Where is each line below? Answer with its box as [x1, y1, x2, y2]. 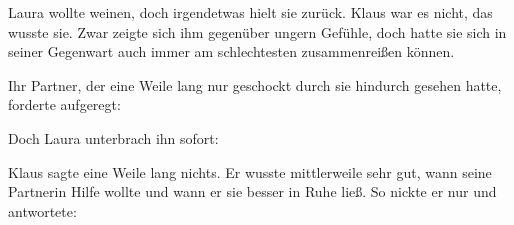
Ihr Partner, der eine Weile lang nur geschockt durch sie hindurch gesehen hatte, [8, 74, 502, 95]
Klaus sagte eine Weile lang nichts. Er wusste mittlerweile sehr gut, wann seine [8, 161, 492, 182]
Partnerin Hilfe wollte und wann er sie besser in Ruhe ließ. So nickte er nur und [8, 181, 497, 202]
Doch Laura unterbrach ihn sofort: [8, 127, 219, 148]
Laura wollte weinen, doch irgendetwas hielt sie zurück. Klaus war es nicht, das [8, 2, 493, 22]
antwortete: [8, 200, 77, 221]
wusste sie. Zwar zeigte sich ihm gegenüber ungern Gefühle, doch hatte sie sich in [8, 21, 507, 42]
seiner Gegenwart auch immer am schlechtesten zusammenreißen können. [8, 41, 455, 62]
